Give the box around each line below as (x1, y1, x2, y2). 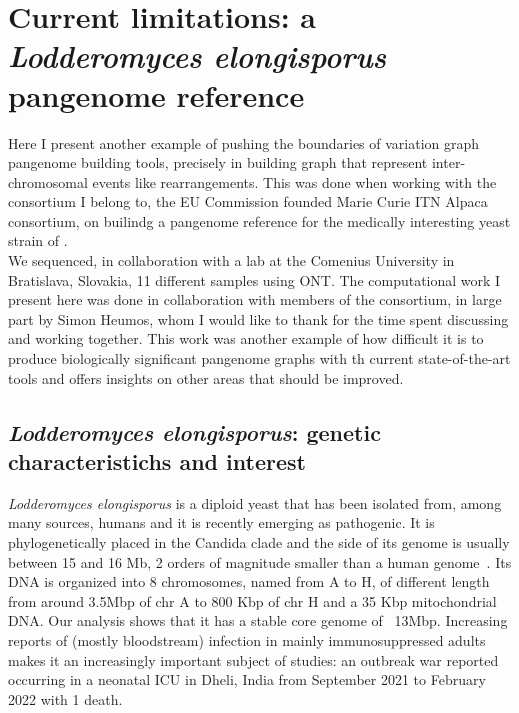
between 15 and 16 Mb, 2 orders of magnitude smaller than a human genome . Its (8, 551, 512, 572)
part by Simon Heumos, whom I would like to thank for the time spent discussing (8, 308, 509, 329)
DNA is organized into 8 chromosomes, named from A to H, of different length (8, 571, 490, 592)
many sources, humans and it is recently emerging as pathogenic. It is (8, 512, 435, 533)
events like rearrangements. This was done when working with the (92, 171, 497, 192)
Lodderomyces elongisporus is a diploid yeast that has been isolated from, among (8, 492, 502, 513)
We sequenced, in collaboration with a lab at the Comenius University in (8, 250, 455, 271)
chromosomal (8, 171, 88, 192)
